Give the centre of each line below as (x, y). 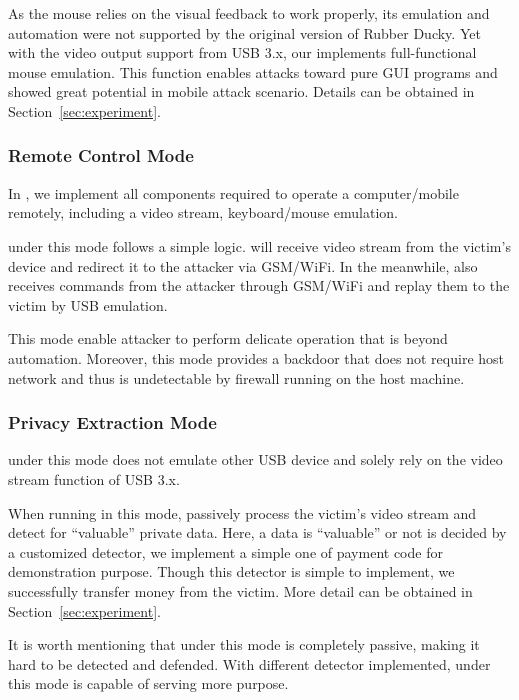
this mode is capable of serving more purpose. (148, 683)
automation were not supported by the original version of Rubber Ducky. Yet (244, 32)
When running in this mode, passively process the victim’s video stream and (242, 512)
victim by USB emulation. (88, 304)
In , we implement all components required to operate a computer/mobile (233, 192)
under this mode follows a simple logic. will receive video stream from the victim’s (259, 245)
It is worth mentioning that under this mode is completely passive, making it (244, 644)
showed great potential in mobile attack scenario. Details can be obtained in (241, 91)
